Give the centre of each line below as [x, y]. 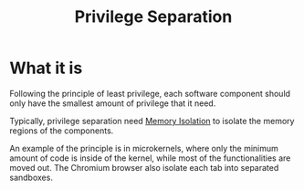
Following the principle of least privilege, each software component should [150, 93]
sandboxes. [31, 177]
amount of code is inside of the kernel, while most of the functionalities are [150, 158]
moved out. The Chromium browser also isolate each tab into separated [144, 167]
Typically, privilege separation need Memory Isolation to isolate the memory [152, 121]
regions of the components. [62, 131]
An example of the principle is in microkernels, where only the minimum [144, 148]
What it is [46, 68]
